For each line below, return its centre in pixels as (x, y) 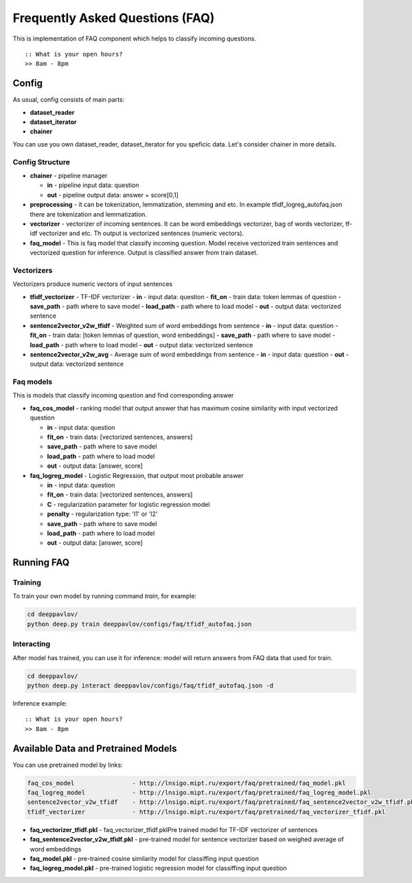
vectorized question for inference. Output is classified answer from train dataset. (144, 253)
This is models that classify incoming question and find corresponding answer (123, 395)
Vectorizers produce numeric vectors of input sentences (93, 284)
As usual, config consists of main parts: (69, 100)
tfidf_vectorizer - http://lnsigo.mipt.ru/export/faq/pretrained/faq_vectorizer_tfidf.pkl (206, 812)
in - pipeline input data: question (93, 185)
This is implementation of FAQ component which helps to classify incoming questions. (135, 39)
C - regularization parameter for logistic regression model (128, 504)
